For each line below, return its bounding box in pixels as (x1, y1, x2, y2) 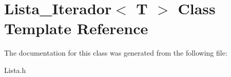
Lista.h (4, 64, 26, 75)
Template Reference (4, 18, 148, 39)
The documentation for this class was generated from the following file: (4, 47, 227, 58)
